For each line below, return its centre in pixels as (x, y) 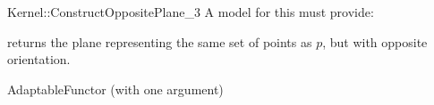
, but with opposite (375, 41)
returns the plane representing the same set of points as (160, 41)
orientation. (39, 59)
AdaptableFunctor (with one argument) (115, 89)
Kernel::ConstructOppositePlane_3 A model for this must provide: (191, 12)
